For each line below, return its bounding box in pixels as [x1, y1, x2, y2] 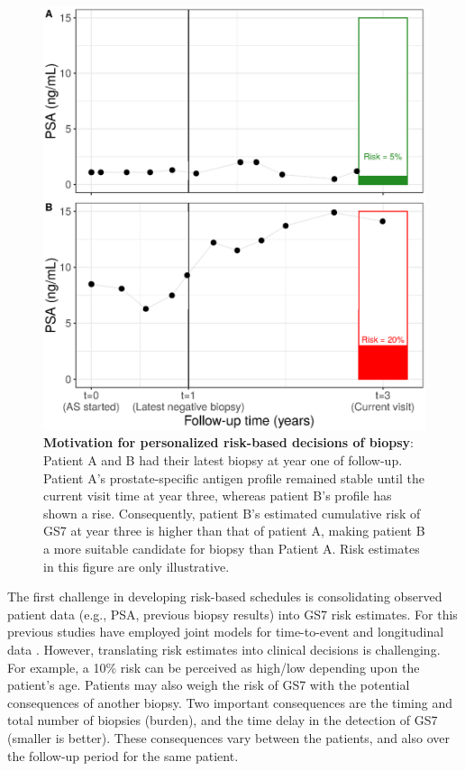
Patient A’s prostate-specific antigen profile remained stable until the [43, 468, 424, 487]
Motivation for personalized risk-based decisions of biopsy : [43, 433, 414, 452]
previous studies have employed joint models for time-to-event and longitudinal [7, 622, 444, 641]
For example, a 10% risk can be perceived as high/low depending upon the [7, 657, 420, 676]
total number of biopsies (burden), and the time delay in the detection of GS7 [7, 711, 438, 730]
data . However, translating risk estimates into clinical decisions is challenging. [7, 639, 441, 658]
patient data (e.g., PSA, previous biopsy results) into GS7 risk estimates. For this [7, 604, 458, 623]
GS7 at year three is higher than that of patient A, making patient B [43, 521, 425, 540]
